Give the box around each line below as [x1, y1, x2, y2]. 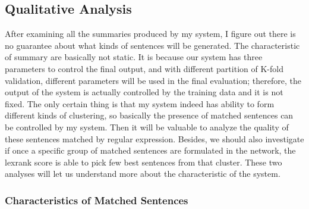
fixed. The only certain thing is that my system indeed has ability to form [5, 97, 275, 110]
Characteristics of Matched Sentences [5, 192, 188, 207]
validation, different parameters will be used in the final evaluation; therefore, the [5, 74, 301, 86]
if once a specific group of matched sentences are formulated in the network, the [5, 144, 296, 157]
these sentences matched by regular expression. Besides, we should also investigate [5, 132, 304, 145]
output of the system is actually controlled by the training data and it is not [5, 86, 283, 98]
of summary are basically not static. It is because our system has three [5, 51, 263, 63]
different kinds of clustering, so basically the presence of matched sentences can [5, 109, 294, 121]
